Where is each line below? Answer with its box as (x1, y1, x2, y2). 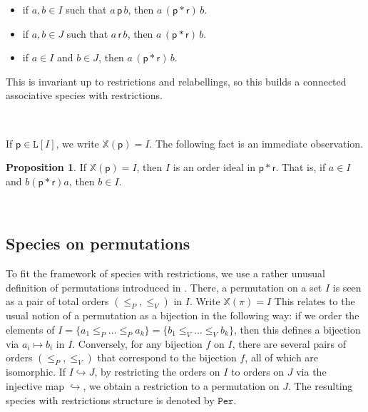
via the (296, 364, 327, 379)
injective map (6, 378, 65, 393)
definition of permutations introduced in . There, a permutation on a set (6, 279, 322, 294)
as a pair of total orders (6, 294, 109, 309)
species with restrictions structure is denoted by (6, 392, 215, 407)
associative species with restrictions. (6, 88, 163, 103)
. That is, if (275, 160, 326, 175)
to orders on (231, 364, 285, 379)
